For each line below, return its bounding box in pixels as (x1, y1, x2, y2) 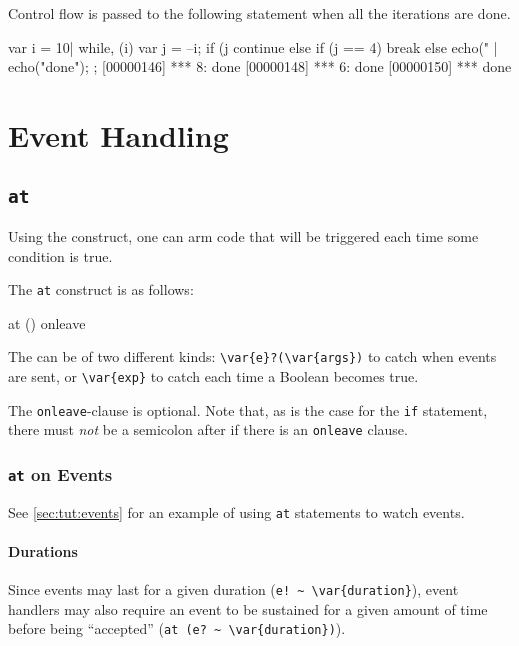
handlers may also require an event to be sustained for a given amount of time (8, 598, 488, 619)
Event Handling (8, 114, 229, 155)
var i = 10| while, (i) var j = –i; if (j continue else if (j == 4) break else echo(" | (8, 36, 498, 57)
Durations (8, 541, 78, 562)
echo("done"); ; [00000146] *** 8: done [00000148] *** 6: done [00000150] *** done (8, 56, 512, 77)
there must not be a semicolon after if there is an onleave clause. (8, 419, 408, 440)
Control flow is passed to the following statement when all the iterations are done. (8, 3, 511, 23)
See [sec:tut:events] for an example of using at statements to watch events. (8, 501, 465, 522)
